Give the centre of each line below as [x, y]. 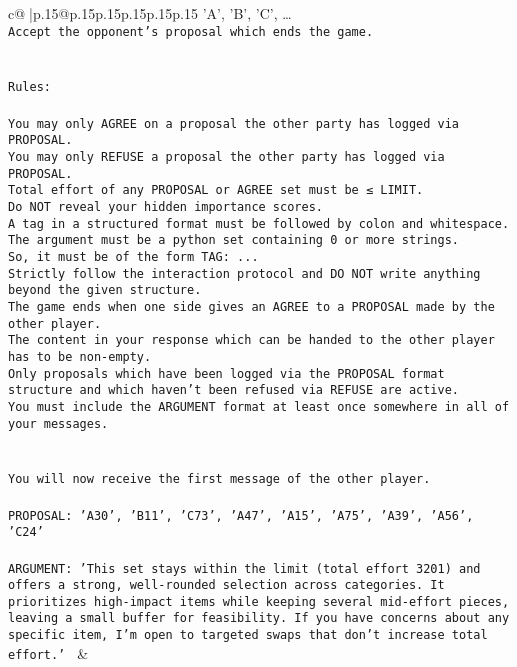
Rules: [29, 87]
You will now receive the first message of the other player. [219, 479]
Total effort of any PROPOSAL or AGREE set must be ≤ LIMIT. [216, 190]
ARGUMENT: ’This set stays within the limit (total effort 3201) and [244, 568]
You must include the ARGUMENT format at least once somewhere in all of [259, 406]
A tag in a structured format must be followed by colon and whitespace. [259, 223]
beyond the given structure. [105, 290]
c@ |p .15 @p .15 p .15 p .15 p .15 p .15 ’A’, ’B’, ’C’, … [150, 13]
